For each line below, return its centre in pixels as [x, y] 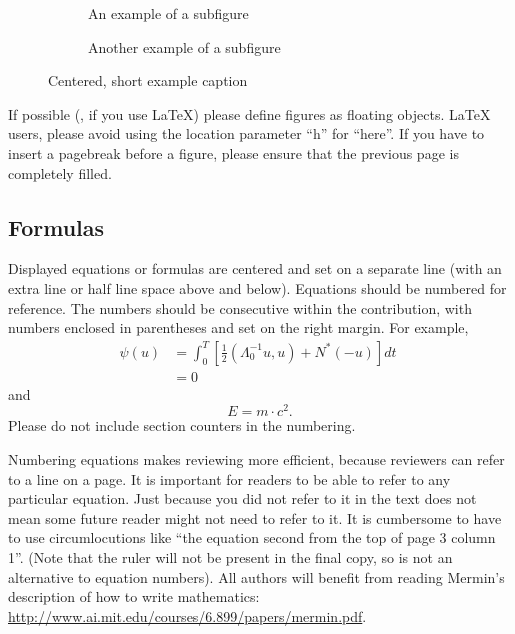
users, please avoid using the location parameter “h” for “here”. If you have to [246, 133]
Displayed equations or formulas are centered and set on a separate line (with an [255, 268]
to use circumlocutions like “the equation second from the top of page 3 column [252, 537]
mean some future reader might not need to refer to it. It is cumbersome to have [255, 517]
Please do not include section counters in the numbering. [182, 425]
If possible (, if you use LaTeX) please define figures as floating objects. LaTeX [249, 113]
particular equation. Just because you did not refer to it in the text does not [242, 498]
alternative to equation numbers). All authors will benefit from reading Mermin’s [256, 576]
